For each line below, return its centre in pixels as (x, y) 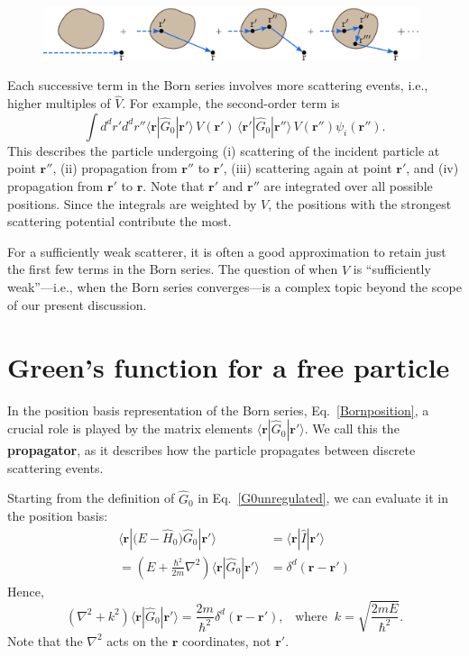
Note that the (45, 640)
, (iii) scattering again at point (308, 168)
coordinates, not (227, 640)
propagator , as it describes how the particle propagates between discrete (212, 450)
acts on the (138, 640)
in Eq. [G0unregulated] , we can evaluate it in (323, 498)
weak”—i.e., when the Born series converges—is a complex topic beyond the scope (234, 287)
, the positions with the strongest (360, 203)
